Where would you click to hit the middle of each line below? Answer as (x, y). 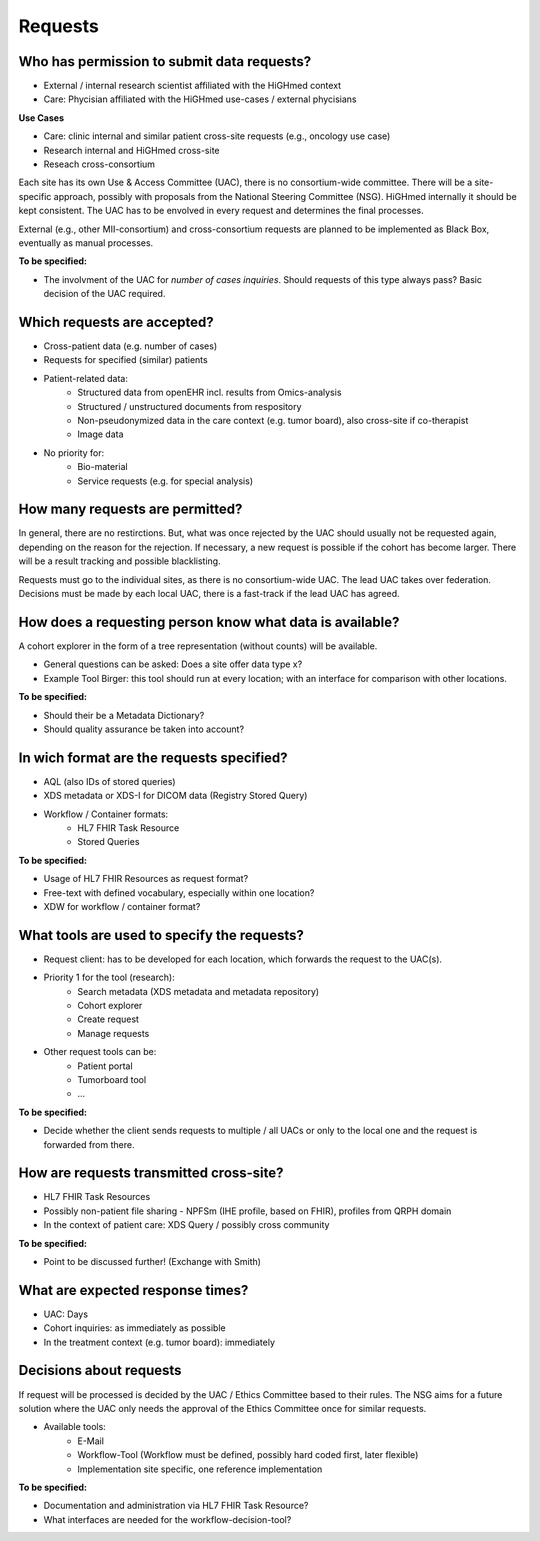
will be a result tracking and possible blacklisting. (119, 561)
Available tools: (75, 1427)
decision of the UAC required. (104, 294)
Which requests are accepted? (116, 321)
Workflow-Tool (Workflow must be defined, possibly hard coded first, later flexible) (248, 1455)
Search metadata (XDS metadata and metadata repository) (198, 991)
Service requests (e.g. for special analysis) (165, 481)
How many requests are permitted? (130, 509)
